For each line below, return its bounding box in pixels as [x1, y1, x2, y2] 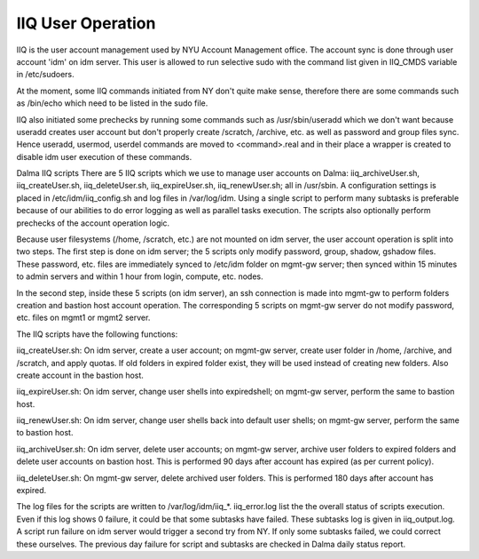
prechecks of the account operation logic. [16, 218, 170, 228]
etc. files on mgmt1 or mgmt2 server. [16, 312, 151, 323]
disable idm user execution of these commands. [16, 151, 192, 162]
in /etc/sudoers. [16, 69, 75, 80]
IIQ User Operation [16, 13, 156, 33]
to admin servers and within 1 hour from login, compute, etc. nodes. [16, 271, 263, 282]
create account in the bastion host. [16, 370, 144, 380]
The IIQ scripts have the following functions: [16, 329, 178, 339]
